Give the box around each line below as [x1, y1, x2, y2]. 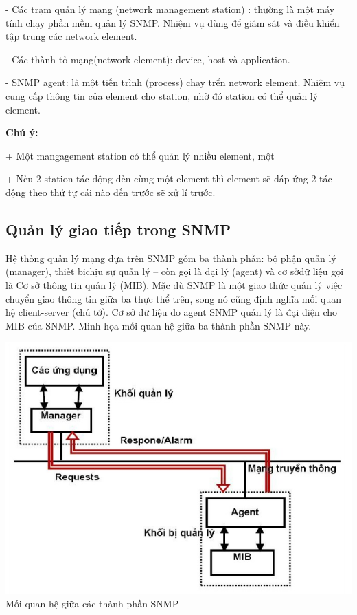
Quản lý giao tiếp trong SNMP [5, 218, 231, 239]
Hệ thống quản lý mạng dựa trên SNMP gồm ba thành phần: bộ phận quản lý [5, 250, 336, 265]
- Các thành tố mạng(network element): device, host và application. [5, 52, 290, 66]
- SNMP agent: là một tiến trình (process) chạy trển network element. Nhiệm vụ [5, 75, 345, 89]
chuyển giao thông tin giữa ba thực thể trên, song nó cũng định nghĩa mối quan [5, 291, 342, 305]
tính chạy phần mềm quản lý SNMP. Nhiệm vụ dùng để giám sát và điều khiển [5, 15, 340, 30]
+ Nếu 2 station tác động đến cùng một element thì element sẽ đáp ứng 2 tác [5, 171, 332, 186]
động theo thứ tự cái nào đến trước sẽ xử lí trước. [5, 184, 216, 199]
